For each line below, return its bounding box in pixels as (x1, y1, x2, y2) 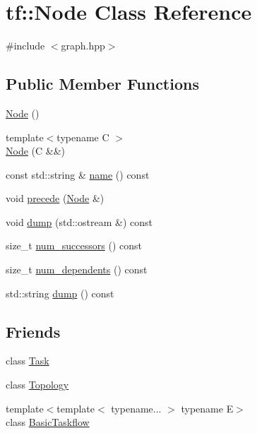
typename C (56, 129, 109, 144)
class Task (6, 353, 49, 368)
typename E (181, 401, 234, 415)
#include (6, 38, 45, 53)
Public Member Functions (6, 73, 199, 95)
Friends (6, 320, 61, 342)
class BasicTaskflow (6, 415, 90, 429)
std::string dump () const (6, 285, 114, 300)
